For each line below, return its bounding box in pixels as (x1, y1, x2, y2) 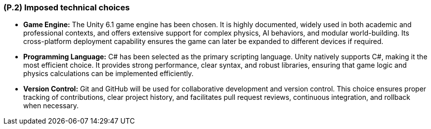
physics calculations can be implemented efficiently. (23, 69, 194, 78)
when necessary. (23, 101, 79, 110)
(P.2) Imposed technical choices (3, 2, 130, 12)
